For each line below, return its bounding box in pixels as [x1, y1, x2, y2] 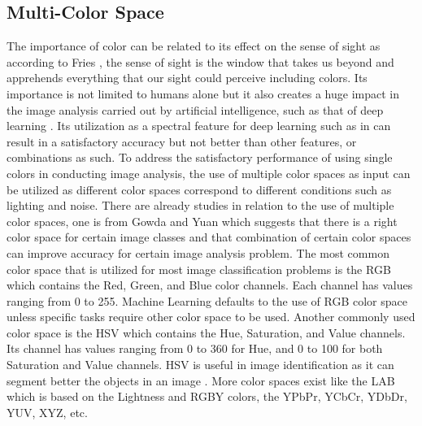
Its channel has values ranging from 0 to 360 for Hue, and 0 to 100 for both [7, 340, 383, 357]
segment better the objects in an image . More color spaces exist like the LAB [7, 372, 395, 389]
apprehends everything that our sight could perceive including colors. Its [7, 69, 368, 86]
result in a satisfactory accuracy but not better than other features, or [7, 133, 357, 150]
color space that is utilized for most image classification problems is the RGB [7, 260, 391, 277]
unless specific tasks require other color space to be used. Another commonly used [7, 308, 415, 325]
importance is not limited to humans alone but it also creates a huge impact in [7, 85, 399, 102]
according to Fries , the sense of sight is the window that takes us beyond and [7, 53, 394, 70]
